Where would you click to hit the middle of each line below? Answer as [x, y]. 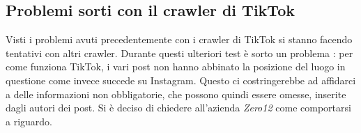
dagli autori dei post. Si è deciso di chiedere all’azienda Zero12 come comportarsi [178, 108]
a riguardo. [29, 121]
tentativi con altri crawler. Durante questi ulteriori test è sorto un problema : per [179, 53]
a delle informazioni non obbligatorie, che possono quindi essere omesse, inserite [176, 94]
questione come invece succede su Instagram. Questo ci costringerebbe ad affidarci [181, 80]
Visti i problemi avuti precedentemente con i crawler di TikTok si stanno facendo [179, 39]
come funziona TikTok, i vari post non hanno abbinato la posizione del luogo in [176, 66]
